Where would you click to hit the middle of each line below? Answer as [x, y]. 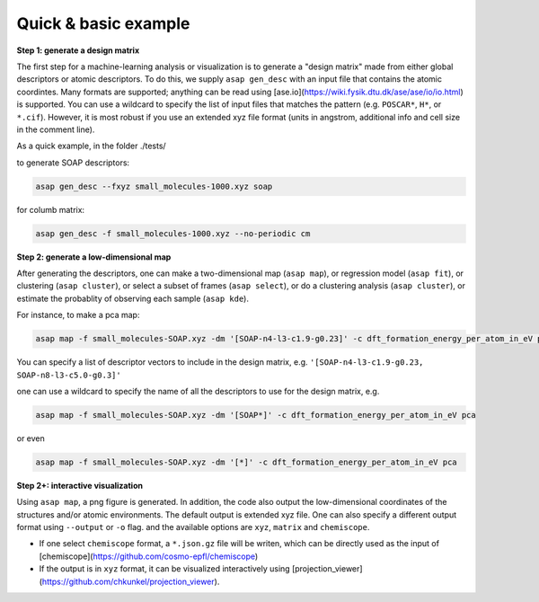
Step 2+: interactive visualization [80, 485]
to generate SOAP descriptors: [73, 163]
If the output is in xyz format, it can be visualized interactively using [165, 569]
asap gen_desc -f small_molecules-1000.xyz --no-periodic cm [173, 233]
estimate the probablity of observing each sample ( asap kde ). [133, 298]
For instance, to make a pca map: [78, 315]
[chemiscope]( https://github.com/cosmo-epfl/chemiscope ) [149, 556]
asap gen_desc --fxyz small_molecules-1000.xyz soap [154, 186]
